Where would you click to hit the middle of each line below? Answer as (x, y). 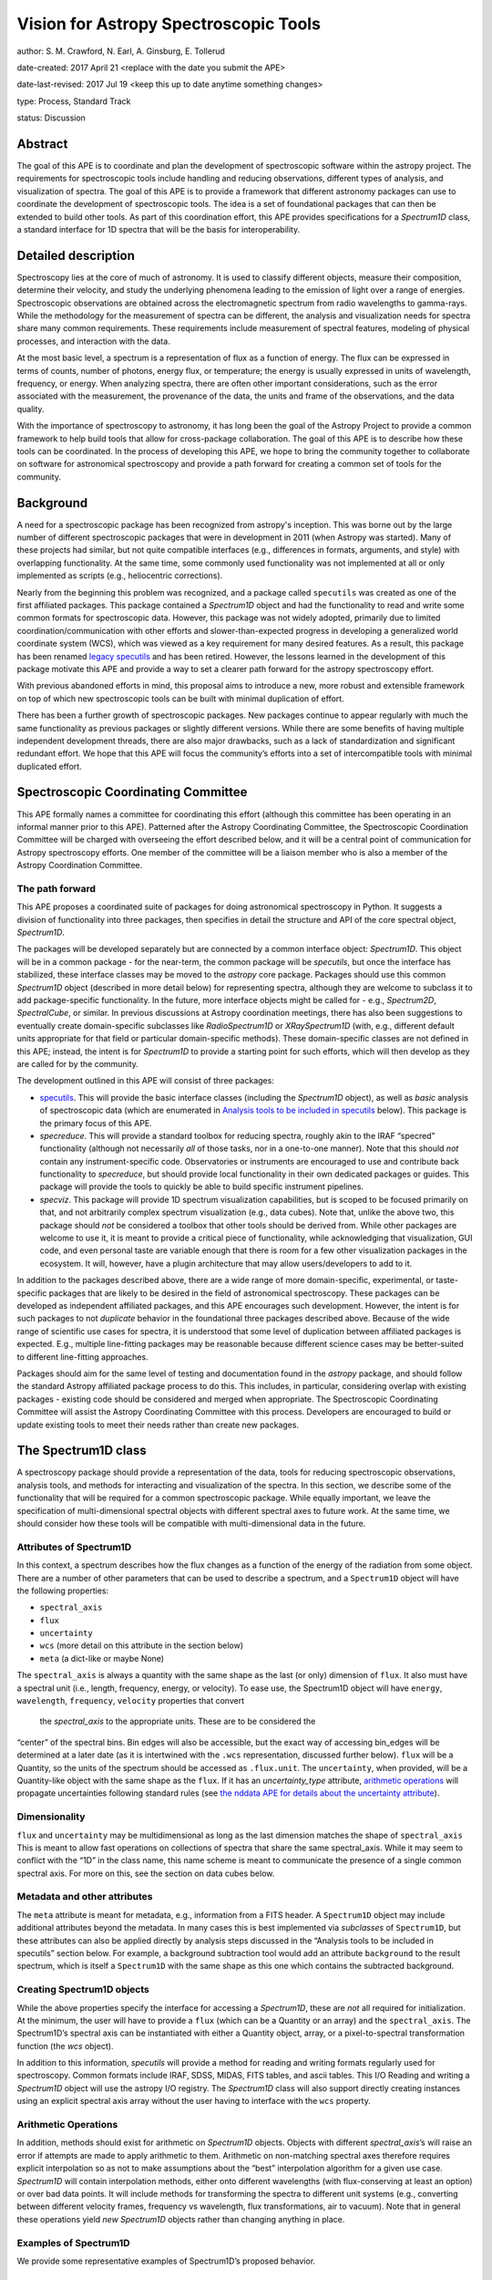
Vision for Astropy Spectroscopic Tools (169, 24)
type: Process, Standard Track (74, 101)
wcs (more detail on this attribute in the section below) (142, 1645)
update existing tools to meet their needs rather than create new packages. (158, 1425)
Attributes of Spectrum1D (74, 1547)
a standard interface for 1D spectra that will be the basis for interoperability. (159, 229)
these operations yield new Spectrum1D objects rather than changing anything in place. (181, 2219)
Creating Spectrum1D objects (83, 1990)
